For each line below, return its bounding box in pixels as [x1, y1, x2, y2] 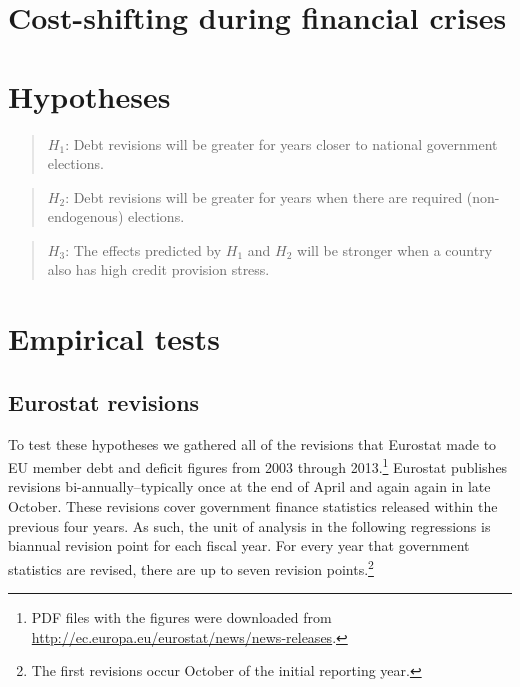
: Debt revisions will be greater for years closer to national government [65, 133, 498, 154]
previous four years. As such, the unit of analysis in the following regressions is [8, 515, 491, 536]
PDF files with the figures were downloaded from [31, 607, 332, 628]
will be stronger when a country [297, 239, 493, 260]
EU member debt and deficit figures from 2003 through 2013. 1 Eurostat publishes [8, 454, 508, 477]
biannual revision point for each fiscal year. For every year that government [8, 535, 470, 556]
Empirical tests [8, 318, 220, 359]
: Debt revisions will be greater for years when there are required [65, 186, 463, 207]
